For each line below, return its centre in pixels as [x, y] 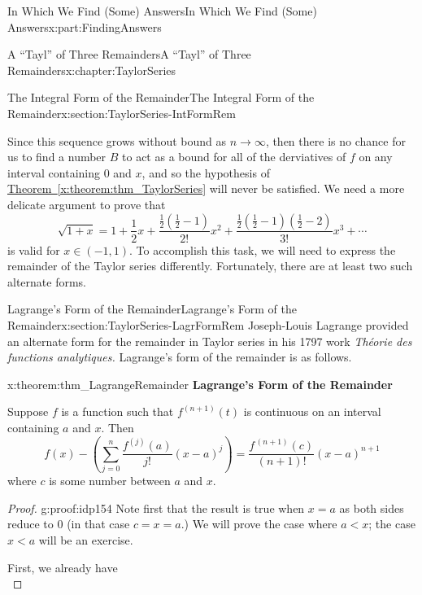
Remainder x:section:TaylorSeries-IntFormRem [122, 113]
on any [376, 157]
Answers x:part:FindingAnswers [85, 26]
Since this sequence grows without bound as [117, 140]
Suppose [28, 411]
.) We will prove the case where [259, 524]
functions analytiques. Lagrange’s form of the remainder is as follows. [180, 357]
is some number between [110, 481]
